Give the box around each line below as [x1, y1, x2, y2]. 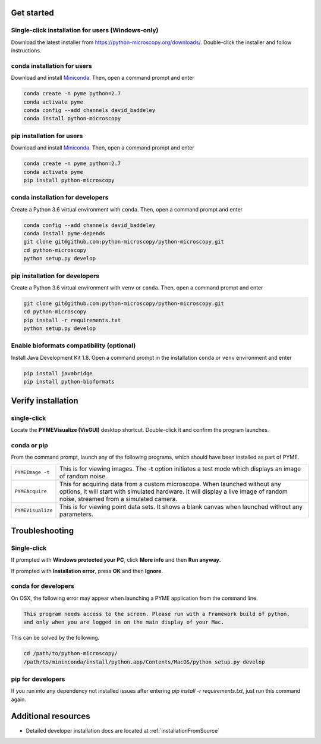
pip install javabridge [23, 370, 93, 376]
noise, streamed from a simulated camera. [59, 494, 178, 503]
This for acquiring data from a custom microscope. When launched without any [59, 480, 282, 488]
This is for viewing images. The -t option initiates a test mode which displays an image [59, 465, 301, 473]
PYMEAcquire [14, 488, 47, 494]
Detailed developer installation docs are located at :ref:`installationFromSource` [26, 727, 220, 734]
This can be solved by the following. [11, 634, 100, 642]
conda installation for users [11, 61, 92, 70]
